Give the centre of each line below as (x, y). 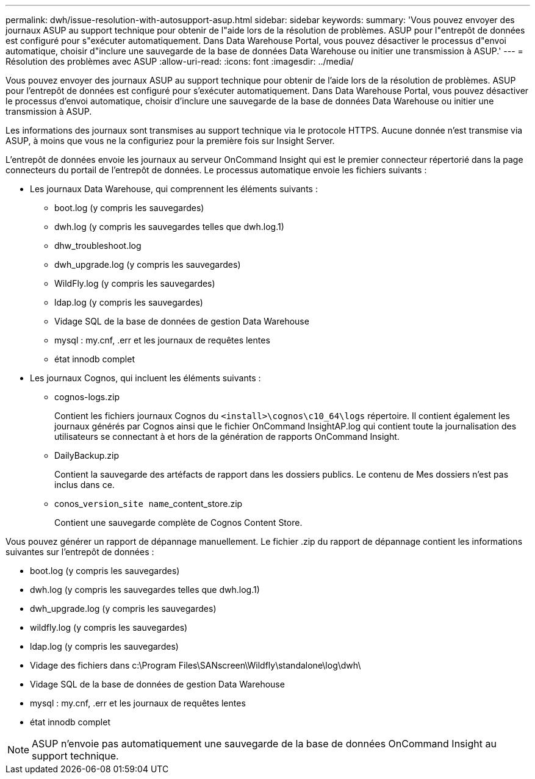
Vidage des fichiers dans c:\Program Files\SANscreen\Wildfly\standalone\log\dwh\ (196, 665)
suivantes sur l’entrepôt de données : (80, 552)
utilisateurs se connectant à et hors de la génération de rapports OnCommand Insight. (227, 436)
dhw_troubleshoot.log (98, 246)
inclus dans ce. (84, 485)
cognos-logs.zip (87, 397)
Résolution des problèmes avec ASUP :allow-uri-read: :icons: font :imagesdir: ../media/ (180, 61)
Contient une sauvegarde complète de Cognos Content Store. (178, 522)
